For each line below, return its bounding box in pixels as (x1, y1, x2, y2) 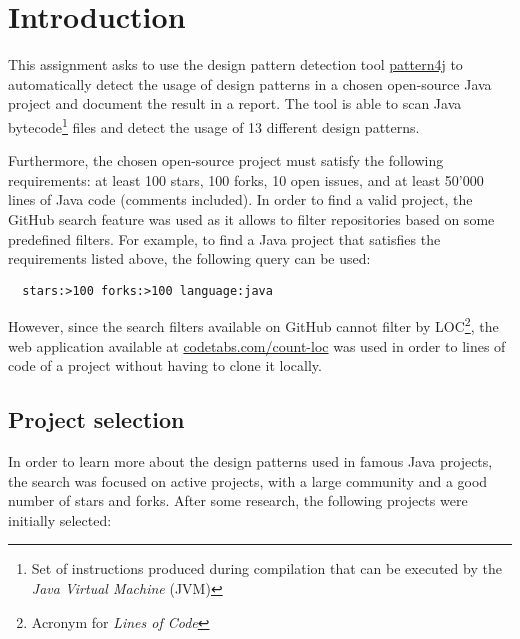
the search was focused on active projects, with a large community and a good (8, 470, 488, 491)
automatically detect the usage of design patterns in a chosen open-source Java (8, 73, 492, 94)
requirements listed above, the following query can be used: (8, 248, 371, 269)
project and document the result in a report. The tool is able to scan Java (8, 93, 462, 114)
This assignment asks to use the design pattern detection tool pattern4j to (8, 54, 463, 75)
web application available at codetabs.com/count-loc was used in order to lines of (8, 335, 506, 356)
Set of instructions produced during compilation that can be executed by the (31, 558, 502, 579)
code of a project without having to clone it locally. (8, 355, 322, 376)
